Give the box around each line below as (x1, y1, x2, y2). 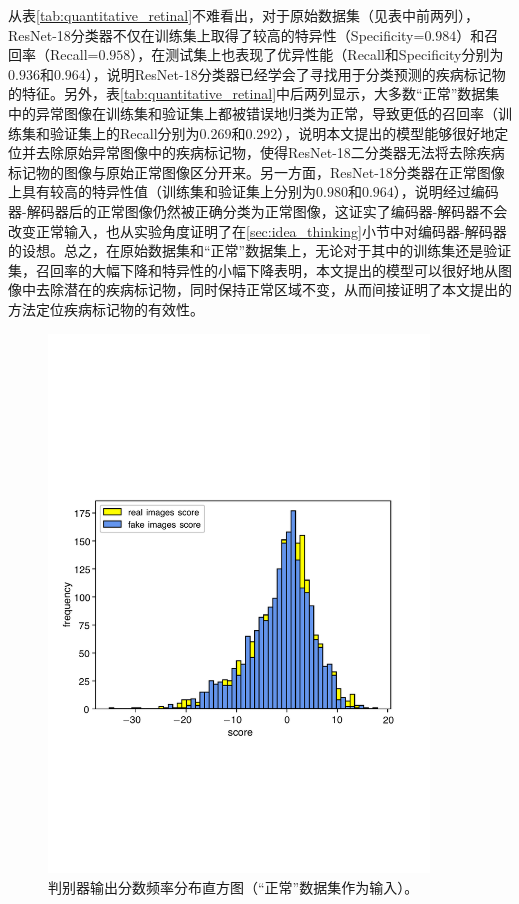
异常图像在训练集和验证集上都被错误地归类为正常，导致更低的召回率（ (35, 102, 498, 123)
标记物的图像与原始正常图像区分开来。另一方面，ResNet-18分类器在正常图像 (8, 161, 505, 182)
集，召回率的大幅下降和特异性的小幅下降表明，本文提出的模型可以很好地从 (8, 259, 498, 280)
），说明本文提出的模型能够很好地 (277, 122, 495, 143)
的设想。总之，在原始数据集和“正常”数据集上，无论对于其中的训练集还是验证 (8, 240, 512, 261)
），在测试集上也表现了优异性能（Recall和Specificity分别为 (130, 44, 504, 65)
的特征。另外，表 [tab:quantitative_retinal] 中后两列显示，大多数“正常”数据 (8, 83, 486, 104)
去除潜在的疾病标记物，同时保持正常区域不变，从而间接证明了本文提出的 (35, 279, 512, 300)
